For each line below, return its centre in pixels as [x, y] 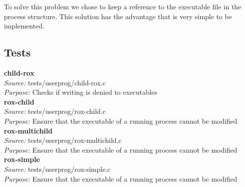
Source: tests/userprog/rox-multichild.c [63, 140]
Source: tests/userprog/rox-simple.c [57, 169]
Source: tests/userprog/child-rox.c [55, 82]
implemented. [24, 26]
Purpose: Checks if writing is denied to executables [81, 92]
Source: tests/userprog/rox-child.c [55, 111]
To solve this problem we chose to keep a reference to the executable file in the [123, 6]
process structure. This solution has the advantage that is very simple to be [118, 16]
